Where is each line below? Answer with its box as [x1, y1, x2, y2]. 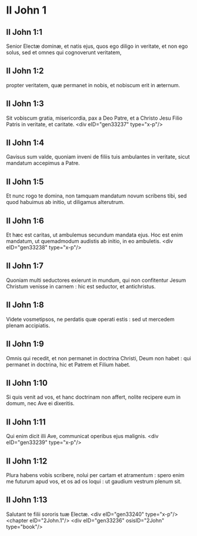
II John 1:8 [6, 300, 44, 310]
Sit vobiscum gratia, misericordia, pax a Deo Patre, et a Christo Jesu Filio [6, 114, 183, 121]
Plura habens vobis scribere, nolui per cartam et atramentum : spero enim [6, 471, 185, 478]
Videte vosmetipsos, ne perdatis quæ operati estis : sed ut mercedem [6, 315, 175, 323]
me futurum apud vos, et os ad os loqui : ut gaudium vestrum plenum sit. [6, 478, 182, 485]
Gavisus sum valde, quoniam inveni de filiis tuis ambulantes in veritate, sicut [6, 153, 190, 160]
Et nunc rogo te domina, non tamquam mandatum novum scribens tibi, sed [6, 192, 187, 199]
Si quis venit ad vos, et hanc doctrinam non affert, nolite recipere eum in [6, 393, 181, 401]
